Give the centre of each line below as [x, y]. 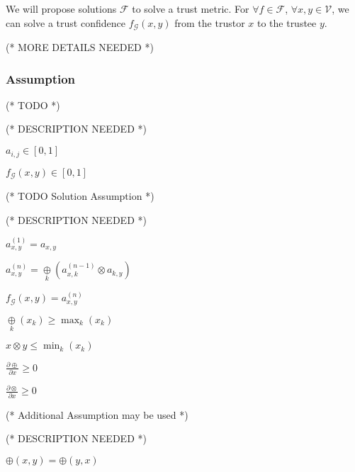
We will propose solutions [61, 9]
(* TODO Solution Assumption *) [80, 195]
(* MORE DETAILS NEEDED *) [80, 47]
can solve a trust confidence [66, 22]
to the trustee [287, 22]
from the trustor [210, 22]
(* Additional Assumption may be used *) [97, 414]
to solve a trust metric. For [191, 9]
